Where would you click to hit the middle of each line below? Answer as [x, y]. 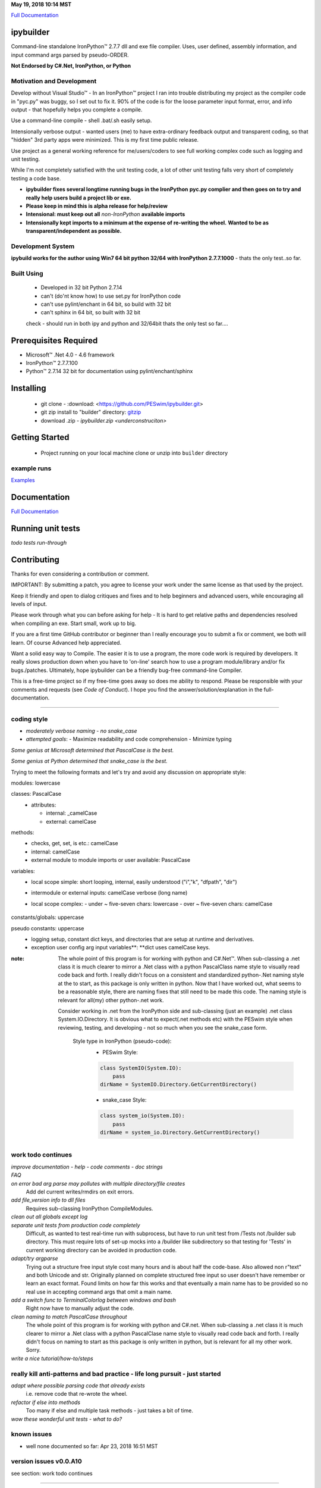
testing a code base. [36, 178]
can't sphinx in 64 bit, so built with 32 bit [91, 312]
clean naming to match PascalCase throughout [69, 1317]
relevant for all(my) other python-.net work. [111, 1000]
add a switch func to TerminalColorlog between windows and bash [94, 1300]
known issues [32, 1434]
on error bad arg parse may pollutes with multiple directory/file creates [98, 1183]
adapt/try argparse [34, 1258]
